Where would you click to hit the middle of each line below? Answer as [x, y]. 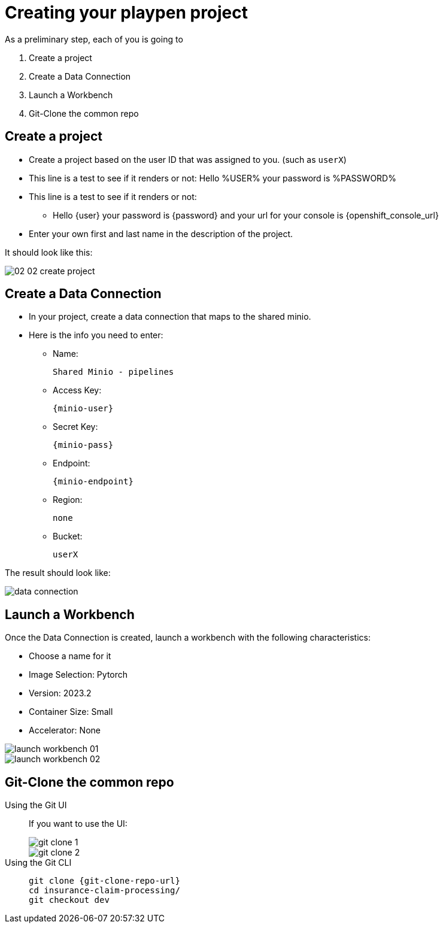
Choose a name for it [70, 656]
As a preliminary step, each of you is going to [94, 39]
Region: [68, 500]
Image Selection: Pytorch [78, 675]
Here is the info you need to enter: [96, 335]
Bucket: [68, 536]
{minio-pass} [83, 445]
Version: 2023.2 [60, 693]
